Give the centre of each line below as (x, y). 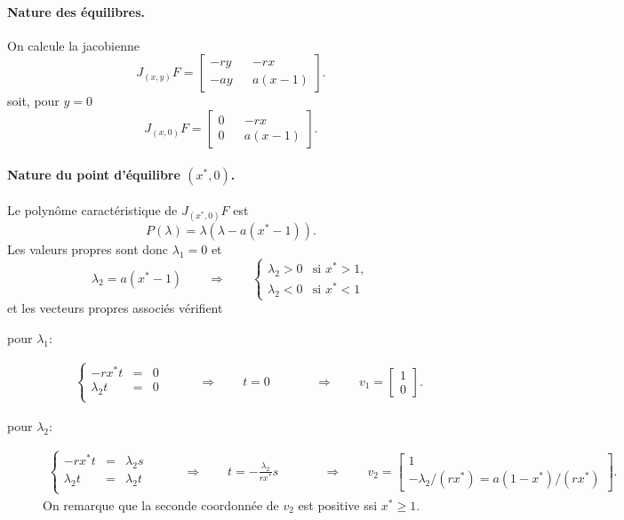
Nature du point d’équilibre (94, 174)
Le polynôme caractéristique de (92, 210)
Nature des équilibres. (76, 11)
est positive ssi (338, 504)
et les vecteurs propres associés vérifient (115, 308)
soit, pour (33, 101)
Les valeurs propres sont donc (88, 249)
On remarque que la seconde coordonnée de (161, 504)
